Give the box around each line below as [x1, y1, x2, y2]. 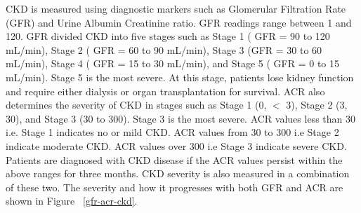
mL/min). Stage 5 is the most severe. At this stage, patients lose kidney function [6, 69, 354, 84]
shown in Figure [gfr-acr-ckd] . [6, 193, 138, 208]
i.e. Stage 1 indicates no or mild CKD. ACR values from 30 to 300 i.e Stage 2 [6, 125, 339, 139]
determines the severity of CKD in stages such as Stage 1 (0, [6, 97, 267, 112]
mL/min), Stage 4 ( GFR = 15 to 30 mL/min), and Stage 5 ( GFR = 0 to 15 [6, 56, 339, 71]
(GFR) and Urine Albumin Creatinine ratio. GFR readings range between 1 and [6, 15, 352, 29]
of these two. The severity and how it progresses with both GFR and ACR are [6, 179, 343, 194]
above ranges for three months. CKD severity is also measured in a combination [6, 166, 350, 181]
